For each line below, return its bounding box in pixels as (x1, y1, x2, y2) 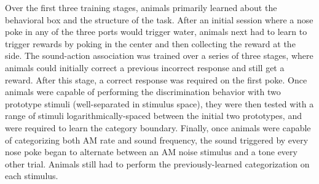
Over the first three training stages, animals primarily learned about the (5, 1, 277, 13)
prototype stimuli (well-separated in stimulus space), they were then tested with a (5, 97, 314, 110)
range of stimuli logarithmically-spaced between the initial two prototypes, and (5, 109, 302, 122)
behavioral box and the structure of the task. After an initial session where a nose (5, 13, 313, 26)
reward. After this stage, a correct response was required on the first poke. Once (5, 73, 307, 86)
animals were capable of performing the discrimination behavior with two (5, 85, 281, 98)
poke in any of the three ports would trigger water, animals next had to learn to (5, 25, 307, 38)
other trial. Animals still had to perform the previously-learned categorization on (5, 157, 310, 170)
